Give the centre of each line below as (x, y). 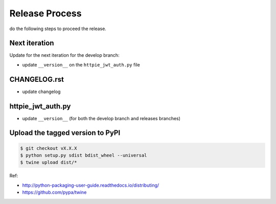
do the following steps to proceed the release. (58, 29)
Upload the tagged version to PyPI (65, 133)
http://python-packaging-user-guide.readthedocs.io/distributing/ (91, 185)
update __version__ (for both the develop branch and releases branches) (101, 118)
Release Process (45, 13)
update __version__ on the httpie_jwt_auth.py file (81, 64)
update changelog (41, 92)
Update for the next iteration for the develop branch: (64, 55)
